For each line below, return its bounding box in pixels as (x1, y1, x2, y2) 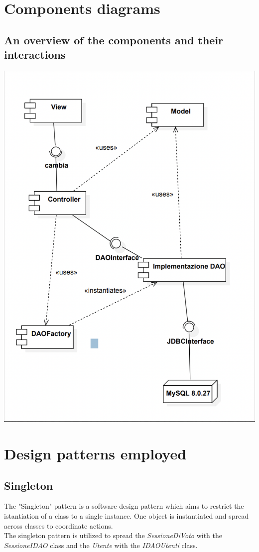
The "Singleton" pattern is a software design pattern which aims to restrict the (4, 501, 244, 511)
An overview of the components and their (4, 32, 224, 47)
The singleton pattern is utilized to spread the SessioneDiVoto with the (4, 530, 222, 541)
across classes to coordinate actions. (4, 520, 113, 531)
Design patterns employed (4, 443, 187, 464)
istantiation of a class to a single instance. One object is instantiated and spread (4, 511, 249, 521)
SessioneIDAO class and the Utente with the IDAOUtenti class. (4, 540, 198, 550)
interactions (4, 47, 66, 62)
